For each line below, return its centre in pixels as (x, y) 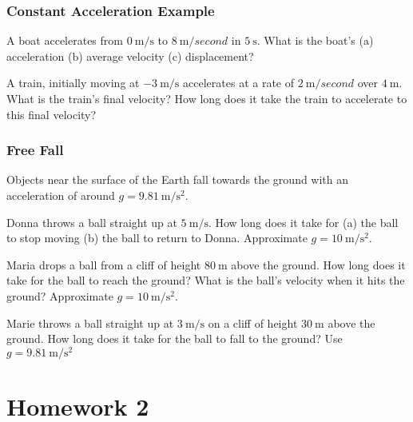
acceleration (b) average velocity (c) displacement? (130, 56)
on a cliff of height (253, 322)
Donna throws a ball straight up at (92, 222)
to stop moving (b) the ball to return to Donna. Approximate (157, 238)
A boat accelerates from (65, 40)
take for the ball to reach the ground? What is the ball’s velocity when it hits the (206, 280)
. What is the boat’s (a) (315, 40)
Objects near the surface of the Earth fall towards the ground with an (178, 179)
